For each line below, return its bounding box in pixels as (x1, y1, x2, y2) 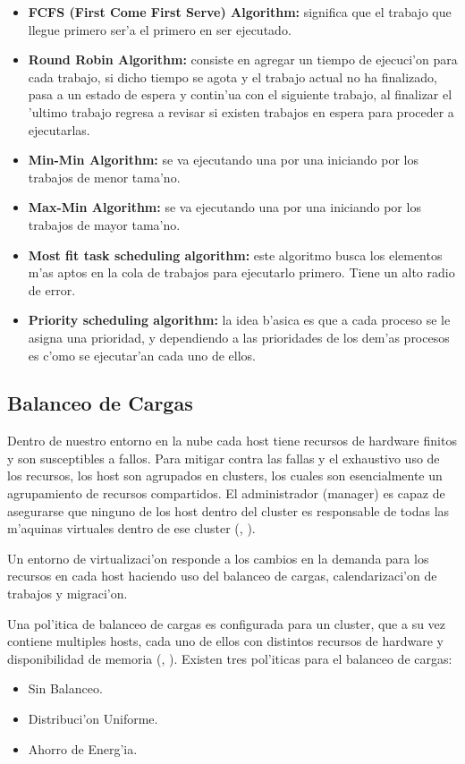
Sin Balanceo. (28, 679, 103, 698)
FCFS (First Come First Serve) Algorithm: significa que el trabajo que (28, 3, 452, 21)
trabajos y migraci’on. (7, 584, 128, 603)
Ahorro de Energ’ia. (28, 739, 138, 758)
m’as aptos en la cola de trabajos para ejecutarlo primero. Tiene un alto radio (28, 263, 455, 282)
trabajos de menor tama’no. (28, 167, 181, 186)
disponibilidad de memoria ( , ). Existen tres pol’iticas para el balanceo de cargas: (7, 649, 452, 667)
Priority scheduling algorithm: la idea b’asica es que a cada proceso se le (28, 310, 451, 329)
